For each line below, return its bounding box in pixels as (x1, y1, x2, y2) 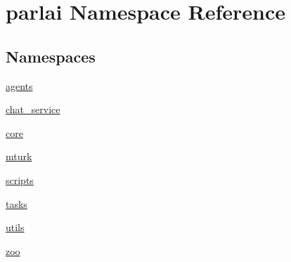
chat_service (6, 102, 60, 117)
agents (6, 78, 33, 93)
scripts (6, 172, 34, 187)
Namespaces (6, 45, 96, 67)
